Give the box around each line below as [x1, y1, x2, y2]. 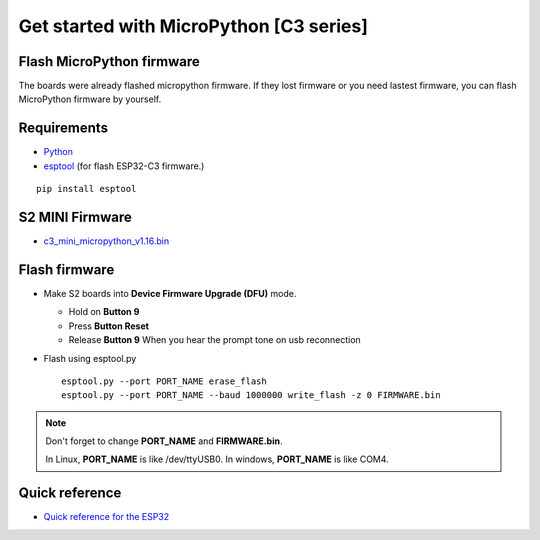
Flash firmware [18, 261, 115, 278]
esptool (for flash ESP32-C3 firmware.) [43, 160, 205, 172]
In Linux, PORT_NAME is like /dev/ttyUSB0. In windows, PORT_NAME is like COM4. [45, 453, 389, 465]
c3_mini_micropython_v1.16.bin [43, 235, 170, 247]
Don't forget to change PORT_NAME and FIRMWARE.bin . [45, 435, 283, 447]
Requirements [18, 120, 109, 137]
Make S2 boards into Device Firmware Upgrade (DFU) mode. [43, 287, 297, 299]
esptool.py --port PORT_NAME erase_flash [61, 375, 267, 387]
